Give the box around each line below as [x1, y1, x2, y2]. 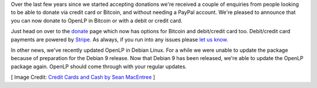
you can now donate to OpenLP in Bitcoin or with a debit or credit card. [11, 17, 183, 24]
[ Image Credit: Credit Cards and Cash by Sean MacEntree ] [11, 73, 156, 81]
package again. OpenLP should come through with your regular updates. [11, 63, 187, 70]
